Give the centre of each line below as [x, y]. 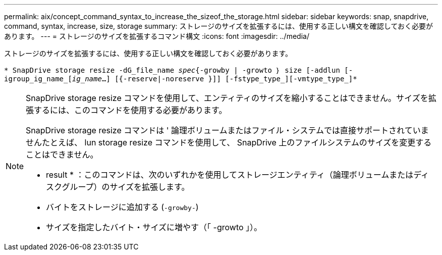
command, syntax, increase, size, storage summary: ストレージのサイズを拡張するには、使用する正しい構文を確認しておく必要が [218, 26]
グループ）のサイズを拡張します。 [126, 187]
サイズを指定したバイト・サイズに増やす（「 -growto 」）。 [154, 227]
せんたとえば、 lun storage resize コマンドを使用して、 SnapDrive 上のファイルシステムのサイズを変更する [229, 142]
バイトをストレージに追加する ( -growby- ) [122, 207]
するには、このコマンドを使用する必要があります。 [130, 110]
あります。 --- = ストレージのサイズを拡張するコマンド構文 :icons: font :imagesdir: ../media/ [157, 36]
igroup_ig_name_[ [38, 79]
